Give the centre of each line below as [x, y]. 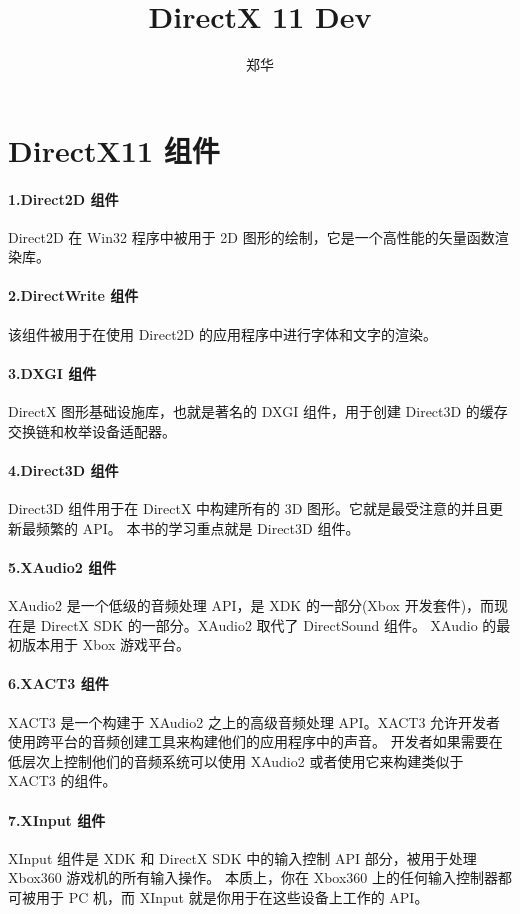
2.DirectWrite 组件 [73, 295]
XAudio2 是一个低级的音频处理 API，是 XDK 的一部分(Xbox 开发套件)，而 [251, 605]
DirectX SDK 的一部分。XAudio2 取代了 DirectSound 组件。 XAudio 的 [268, 624]
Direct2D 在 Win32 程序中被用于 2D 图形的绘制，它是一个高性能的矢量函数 [251, 236]
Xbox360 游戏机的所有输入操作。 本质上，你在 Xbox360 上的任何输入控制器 [253, 877]
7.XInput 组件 [57, 819]
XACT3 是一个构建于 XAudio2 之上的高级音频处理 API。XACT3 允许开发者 [254, 721]
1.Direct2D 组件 [63, 198]
